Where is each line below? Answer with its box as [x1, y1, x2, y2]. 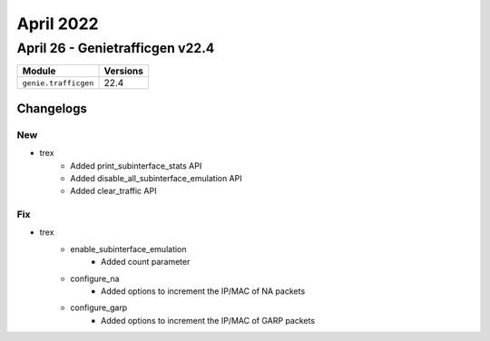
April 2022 [16, 14, 99, 34]
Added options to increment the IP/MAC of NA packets [101, 286, 306, 297]
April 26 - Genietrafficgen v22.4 [16, 40, 215, 56]
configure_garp [70, 302, 128, 313]
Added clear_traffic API [70, 186, 157, 197]
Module [22, 64, 56, 77]
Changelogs [16, 101, 88, 116]
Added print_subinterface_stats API [70, 160, 202, 171]
